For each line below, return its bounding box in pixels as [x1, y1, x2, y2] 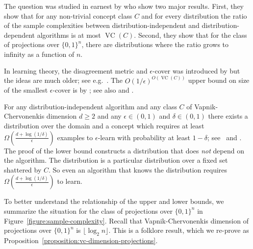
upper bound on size [188, 75, 250, 85]
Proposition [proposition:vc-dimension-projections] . [4, 235, 158, 245]
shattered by [4, 164, 42, 174]
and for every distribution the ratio [141, 10, 247, 21]
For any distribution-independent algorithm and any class [4, 101, 177, 111]
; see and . [207, 132, 242, 142]
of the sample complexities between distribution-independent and [4, 20, 200, 30]
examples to [57, 132, 93, 142]
